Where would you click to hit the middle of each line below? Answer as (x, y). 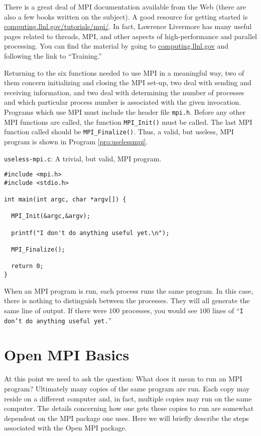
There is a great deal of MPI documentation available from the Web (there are (125, 7)
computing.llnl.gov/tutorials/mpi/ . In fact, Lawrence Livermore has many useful (128, 26)
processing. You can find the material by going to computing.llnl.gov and (116, 46)
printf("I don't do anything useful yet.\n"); (90, 233)
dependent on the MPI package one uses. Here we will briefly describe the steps (126, 418)
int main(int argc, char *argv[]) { (65, 200)
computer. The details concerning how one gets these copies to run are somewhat (129, 408)
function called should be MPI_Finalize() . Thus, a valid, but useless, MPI (119, 132)
